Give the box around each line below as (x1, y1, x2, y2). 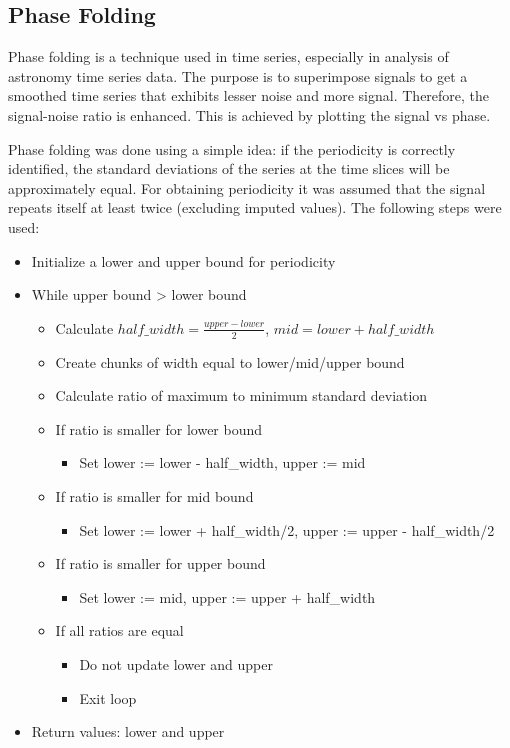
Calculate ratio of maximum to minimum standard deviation (55, 385, 428, 406)
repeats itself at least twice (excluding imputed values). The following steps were (8, 197, 502, 218)
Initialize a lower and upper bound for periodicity (31, 250, 336, 271)
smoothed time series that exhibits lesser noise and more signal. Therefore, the (8, 85, 490, 106)
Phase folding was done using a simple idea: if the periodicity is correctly (8, 138, 456, 159)
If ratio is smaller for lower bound (55, 418, 263, 439)
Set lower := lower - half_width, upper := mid (79, 452, 366, 473)
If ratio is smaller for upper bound (55, 553, 266, 574)
